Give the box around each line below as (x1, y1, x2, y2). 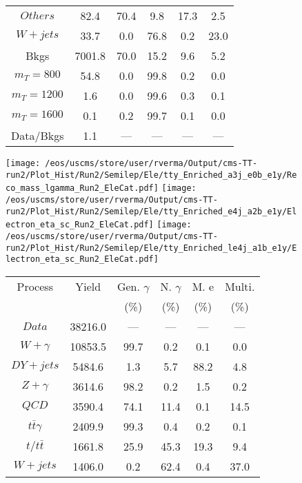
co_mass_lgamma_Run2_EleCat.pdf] (6, 183, 159, 194)
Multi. (225, 278, 255, 294)
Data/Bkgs (11, 127, 64, 143)
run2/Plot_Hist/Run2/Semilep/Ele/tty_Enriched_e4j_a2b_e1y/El (6, 206, 297, 216)
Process (17, 278, 53, 294)
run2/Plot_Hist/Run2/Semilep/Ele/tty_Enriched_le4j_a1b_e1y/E (6, 243, 297, 253)
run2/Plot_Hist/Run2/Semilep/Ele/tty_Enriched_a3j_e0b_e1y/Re (6, 169, 297, 180)
